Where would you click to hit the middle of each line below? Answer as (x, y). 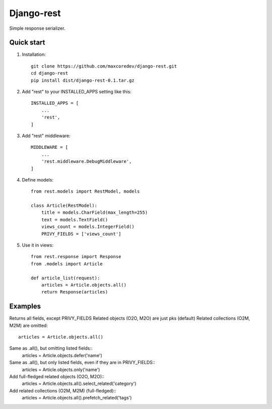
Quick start (27, 43)
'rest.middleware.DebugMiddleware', (86, 162)
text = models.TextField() (75, 220)
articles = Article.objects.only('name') (61, 369)
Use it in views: (38, 245)
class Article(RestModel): (64, 206)
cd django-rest (50, 73)
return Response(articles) (75, 292)
